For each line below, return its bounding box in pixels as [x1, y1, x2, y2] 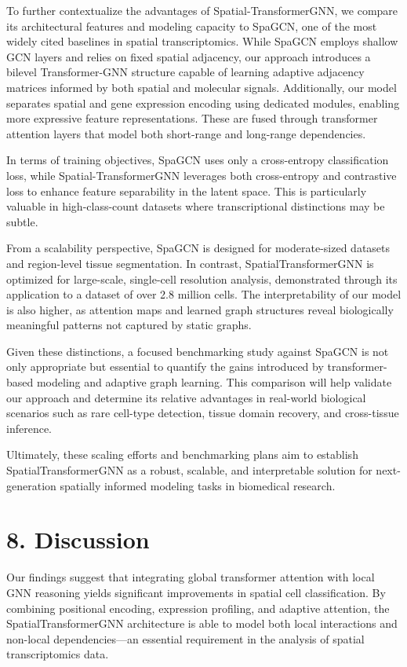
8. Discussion [6, 523, 150, 555]
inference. [6, 420, 52, 436]
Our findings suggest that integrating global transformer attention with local [6, 569, 375, 585]
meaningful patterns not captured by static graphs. [6, 317, 252, 333]
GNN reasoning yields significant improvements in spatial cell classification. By [6, 584, 386, 600]
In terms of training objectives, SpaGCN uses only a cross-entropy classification [6, 152, 389, 168]
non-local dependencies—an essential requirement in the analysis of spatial [6, 630, 365, 647]
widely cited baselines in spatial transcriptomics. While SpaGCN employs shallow [6, 33, 398, 49]
